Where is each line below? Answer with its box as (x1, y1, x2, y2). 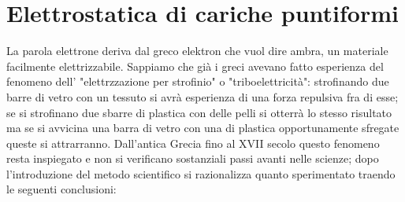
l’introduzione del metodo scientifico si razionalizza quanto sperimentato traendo (6, 165, 396, 182)
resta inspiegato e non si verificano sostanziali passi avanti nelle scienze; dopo (6, 150, 379, 167)
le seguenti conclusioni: (6, 181, 117, 197)
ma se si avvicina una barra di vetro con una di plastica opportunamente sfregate (6, 119, 399, 136)
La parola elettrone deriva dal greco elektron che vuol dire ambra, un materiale (6, 42, 388, 59)
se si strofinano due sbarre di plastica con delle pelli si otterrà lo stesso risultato (6, 104, 392, 120)
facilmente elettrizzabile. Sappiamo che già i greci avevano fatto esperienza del (6, 57, 384, 74)
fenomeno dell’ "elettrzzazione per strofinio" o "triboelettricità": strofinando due (6, 73, 389, 90)
